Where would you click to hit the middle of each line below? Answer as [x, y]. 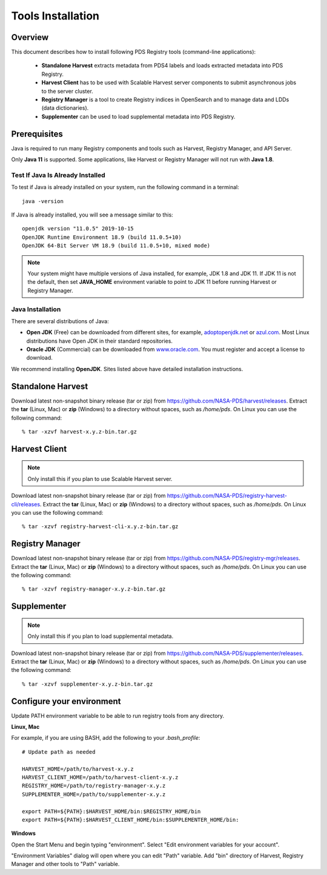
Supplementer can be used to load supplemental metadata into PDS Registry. [138, 116]
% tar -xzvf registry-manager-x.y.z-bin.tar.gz [94, 589]
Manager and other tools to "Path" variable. [65, 864]
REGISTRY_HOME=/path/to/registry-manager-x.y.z [94, 786]
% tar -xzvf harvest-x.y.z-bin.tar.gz [80, 431]
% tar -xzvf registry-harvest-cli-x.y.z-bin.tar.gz [100, 527]
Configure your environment [66, 701]
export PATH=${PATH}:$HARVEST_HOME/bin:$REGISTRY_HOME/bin [111, 811]
